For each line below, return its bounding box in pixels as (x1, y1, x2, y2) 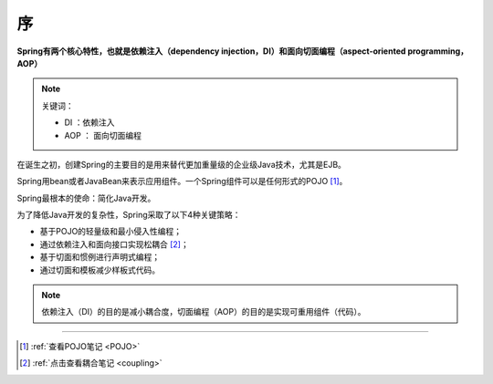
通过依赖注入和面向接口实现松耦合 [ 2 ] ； (39, 238, 189, 250)
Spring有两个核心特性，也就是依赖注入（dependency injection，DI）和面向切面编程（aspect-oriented (16, 46, 406, 57)
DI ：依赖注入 (64, 117, 115, 128)
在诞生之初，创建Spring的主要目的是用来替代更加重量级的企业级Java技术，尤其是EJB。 (16, 159, 347, 170)
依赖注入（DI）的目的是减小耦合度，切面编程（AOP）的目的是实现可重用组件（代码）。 (41, 306, 366, 317)
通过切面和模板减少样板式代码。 (39, 265, 160, 275)
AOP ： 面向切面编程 (64, 130, 142, 140)
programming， (407, 46, 469, 57)
